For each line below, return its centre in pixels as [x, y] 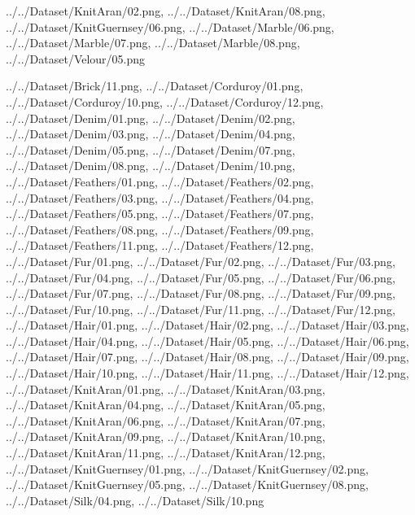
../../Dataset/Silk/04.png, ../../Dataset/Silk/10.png [135, 500]
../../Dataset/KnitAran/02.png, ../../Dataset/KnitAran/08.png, [166, 11]
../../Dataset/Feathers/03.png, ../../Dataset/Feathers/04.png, [160, 197]
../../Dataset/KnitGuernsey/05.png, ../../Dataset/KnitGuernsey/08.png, [187, 484]
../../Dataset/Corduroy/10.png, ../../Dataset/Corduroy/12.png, [165, 101]
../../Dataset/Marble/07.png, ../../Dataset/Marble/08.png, [153, 43]
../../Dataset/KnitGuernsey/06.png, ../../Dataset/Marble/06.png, [170, 26]
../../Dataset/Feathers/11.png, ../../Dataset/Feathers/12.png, [160, 245]
